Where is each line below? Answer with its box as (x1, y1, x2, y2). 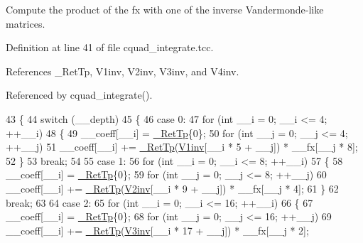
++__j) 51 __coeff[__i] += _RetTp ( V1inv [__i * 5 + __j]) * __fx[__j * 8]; (6, 139, 358, 154)
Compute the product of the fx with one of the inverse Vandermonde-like (6, 2, 324, 16)
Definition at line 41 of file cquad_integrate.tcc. (6, 40, 214, 55)
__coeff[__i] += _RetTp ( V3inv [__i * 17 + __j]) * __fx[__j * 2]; (6, 222, 309, 237)
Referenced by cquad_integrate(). (6, 87, 153, 102)
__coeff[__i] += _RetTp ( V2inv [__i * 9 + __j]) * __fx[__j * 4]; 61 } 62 (6, 180, 339, 195)
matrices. (6, 16, 45, 31)
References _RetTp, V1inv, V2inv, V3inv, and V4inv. (6, 63, 239, 78)
